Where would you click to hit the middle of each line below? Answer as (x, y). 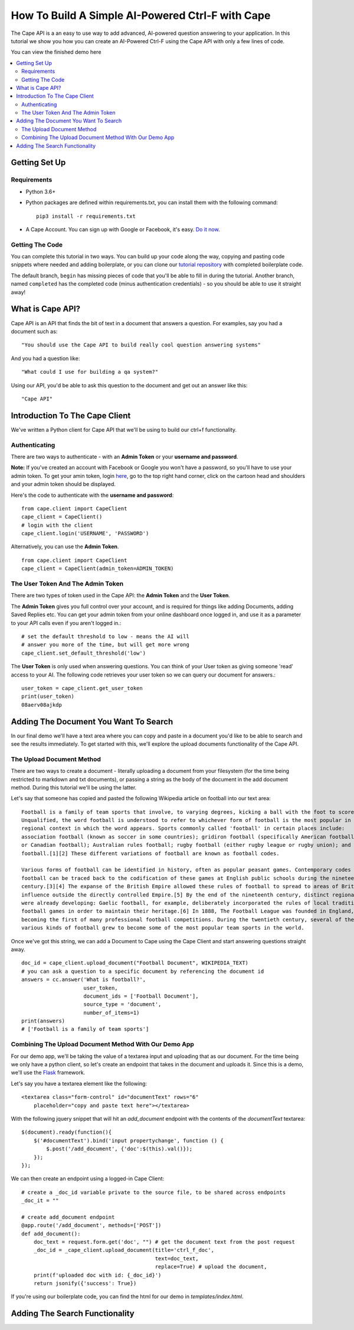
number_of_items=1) (112, 1012)
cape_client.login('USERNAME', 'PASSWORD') (85, 533)
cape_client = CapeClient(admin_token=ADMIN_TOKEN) (98, 569)
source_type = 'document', (122, 1004)
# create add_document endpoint (68, 1217)
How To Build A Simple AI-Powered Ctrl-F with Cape (141, 15)
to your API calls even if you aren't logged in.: (66, 623)
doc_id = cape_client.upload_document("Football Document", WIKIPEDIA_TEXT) (135, 963)
